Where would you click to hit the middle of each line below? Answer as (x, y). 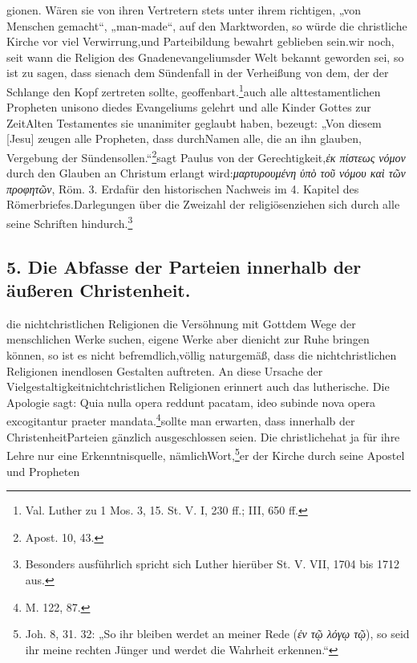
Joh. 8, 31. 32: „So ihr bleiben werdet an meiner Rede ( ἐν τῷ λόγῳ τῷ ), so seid (217, 634)
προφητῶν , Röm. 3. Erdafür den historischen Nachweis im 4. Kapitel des (183, 188)
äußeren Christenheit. (99, 290)
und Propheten (43, 471)
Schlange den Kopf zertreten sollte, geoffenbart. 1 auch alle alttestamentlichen (194, 90)
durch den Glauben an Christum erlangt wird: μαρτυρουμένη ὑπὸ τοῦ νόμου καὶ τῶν (206, 173)
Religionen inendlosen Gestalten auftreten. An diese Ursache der (165, 370)
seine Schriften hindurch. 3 (70, 222)
